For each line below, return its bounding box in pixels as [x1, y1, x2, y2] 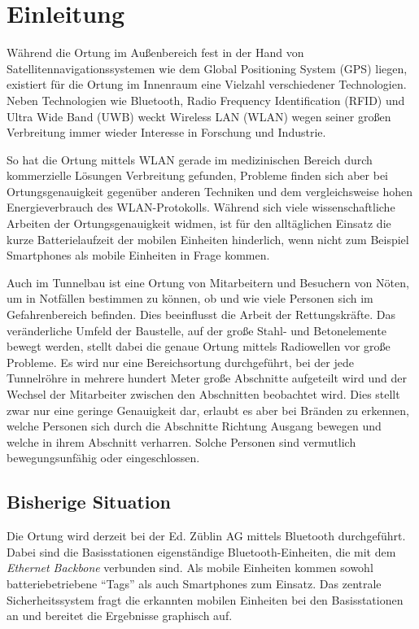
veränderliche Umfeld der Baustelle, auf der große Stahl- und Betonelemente [7, 321, 386, 339]
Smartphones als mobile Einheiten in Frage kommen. [7, 247, 270, 264]
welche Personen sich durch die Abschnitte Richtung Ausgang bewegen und [7, 417, 382, 435]
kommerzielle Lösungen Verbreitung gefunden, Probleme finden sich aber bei [7, 167, 388, 184]
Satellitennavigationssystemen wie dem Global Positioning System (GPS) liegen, [7, 59, 408, 76]
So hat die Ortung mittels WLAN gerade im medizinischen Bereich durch [7, 151, 373, 168]
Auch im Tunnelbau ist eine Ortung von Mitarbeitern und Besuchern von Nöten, [7, 273, 409, 290]
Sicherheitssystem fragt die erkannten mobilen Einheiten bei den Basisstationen [7, 591, 404, 608]
